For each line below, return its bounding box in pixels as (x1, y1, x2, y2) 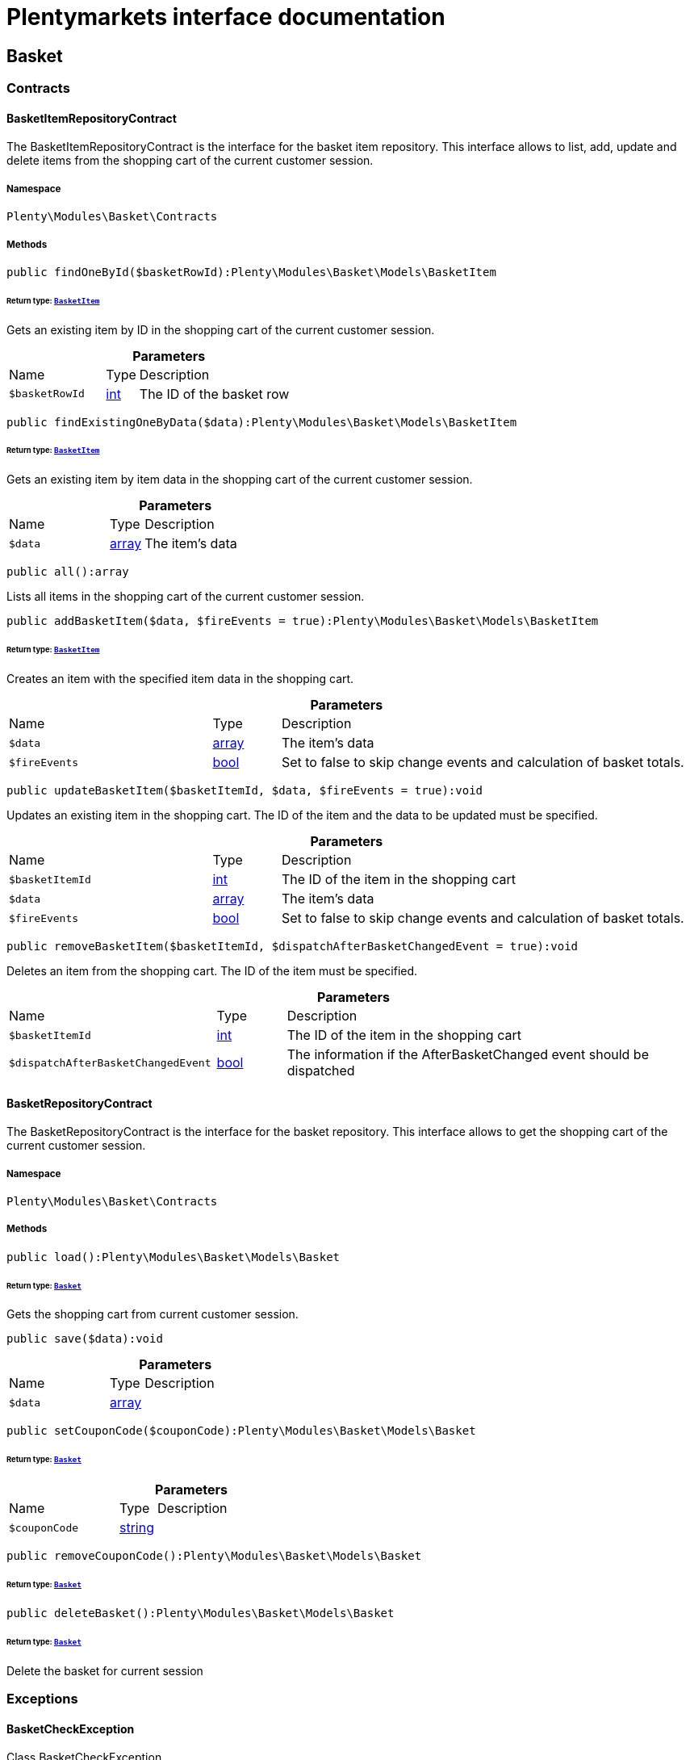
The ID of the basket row (139, 385, 290, 402)
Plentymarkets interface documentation (6, 3, 445, 31)
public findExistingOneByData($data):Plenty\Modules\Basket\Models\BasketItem (6, 415, 517, 429)
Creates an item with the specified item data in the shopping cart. (6, 672, 354, 686)
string (119, 1519, 154, 1536)
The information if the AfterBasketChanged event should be (286, 1046, 649, 1063)
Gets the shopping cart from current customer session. (6, 1307, 299, 1322)
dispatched (286, 1062, 355, 1079)
